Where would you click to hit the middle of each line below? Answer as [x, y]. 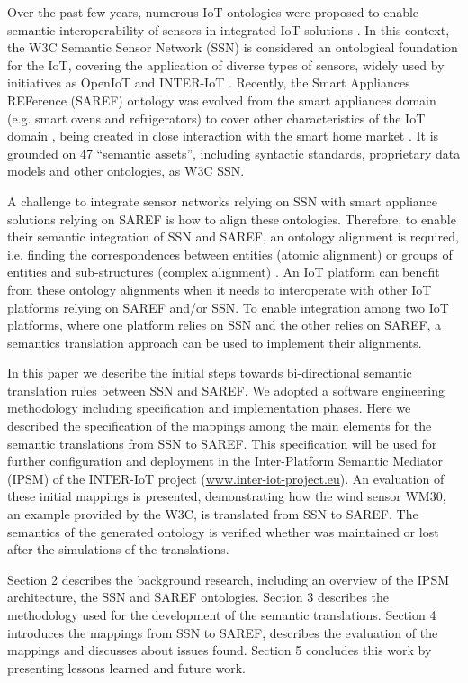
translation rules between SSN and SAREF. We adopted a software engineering [226, 390]
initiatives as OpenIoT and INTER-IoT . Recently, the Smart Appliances [209, 82]
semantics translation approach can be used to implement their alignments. [215, 342]
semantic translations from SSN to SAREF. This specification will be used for [222, 443]
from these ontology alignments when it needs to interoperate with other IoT [220, 289]
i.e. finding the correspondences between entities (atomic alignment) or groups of [230, 254]
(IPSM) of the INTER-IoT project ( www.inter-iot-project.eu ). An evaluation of [226, 478]
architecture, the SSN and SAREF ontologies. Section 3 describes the [198, 597]
